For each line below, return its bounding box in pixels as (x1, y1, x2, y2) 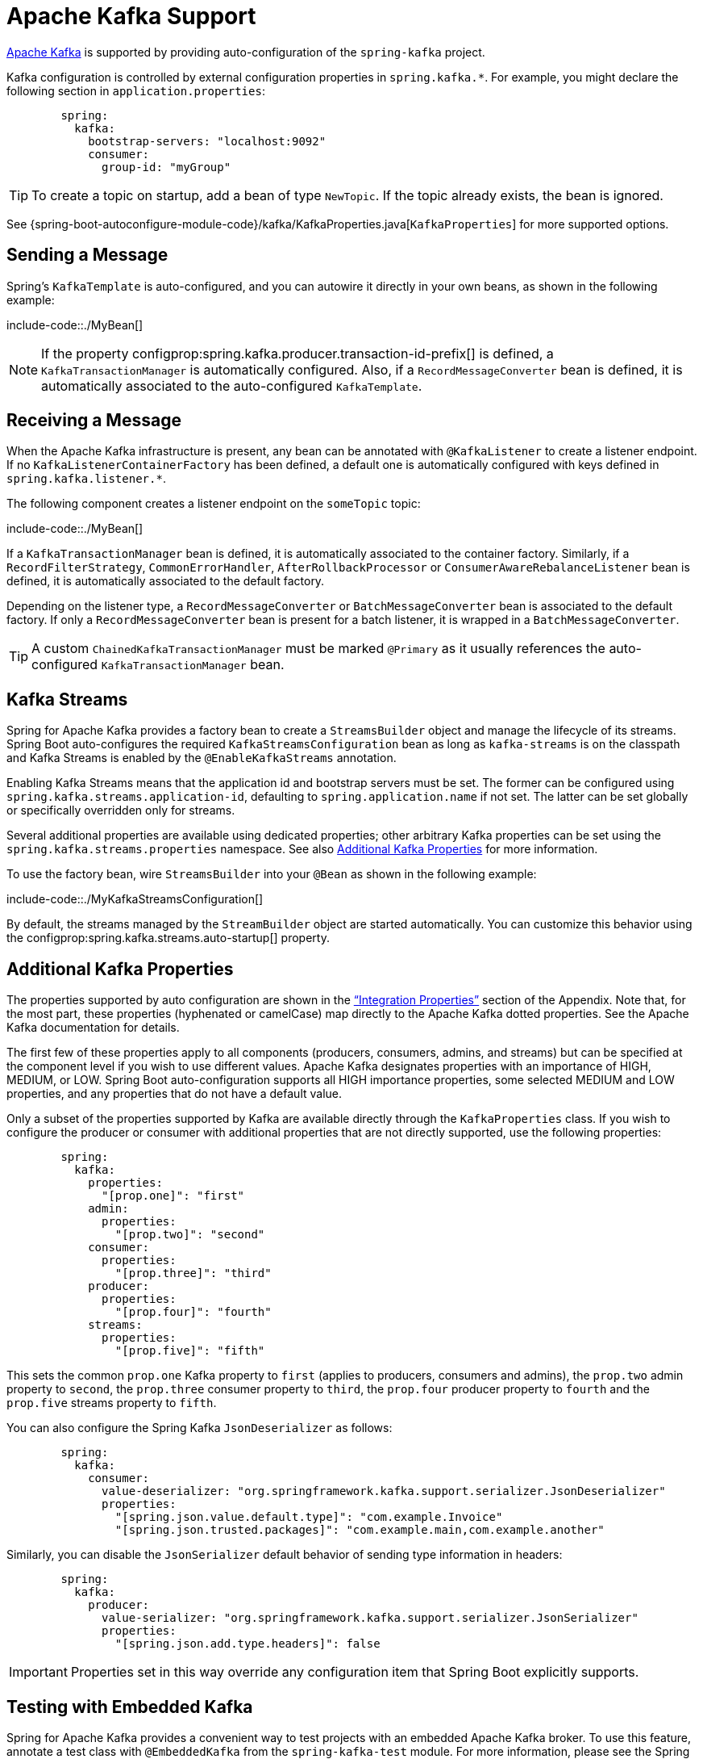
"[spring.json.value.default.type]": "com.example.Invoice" (114, 1510, 503, 1524)
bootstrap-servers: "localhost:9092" (88, 134, 327, 148)
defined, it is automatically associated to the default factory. (6, 574, 325, 588)
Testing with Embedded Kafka (6, 1696, 253, 1717)
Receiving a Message (6, 410, 181, 431)
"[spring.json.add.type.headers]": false (114, 1637, 381, 1651)
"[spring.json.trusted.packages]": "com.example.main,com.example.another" (114, 1523, 605, 1537)
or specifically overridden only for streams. (6, 803, 235, 818)
